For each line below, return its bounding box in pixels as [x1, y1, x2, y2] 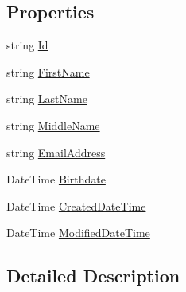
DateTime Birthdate [6, 171, 106, 187]
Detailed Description [6, 263, 180, 288]
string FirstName [6, 63, 90, 80]
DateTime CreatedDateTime [6, 197, 146, 214]
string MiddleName [6, 116, 100, 133]
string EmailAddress [6, 144, 106, 160]
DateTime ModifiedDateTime [6, 224, 150, 241]
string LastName [6, 90, 87, 107]
